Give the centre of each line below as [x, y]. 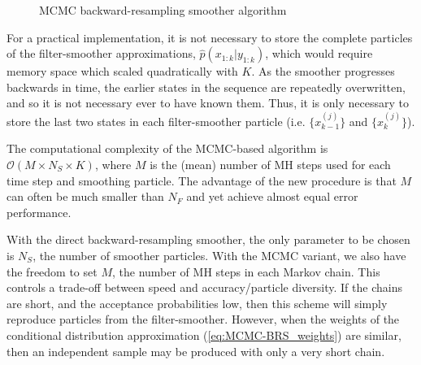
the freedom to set [52, 271]
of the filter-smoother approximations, [101, 53]
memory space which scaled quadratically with [122, 71]
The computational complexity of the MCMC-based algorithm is [167, 148]
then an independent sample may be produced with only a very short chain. [196, 351]
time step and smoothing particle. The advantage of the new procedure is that [202, 180]
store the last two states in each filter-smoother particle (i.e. [156, 121]
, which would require [319, 53]
